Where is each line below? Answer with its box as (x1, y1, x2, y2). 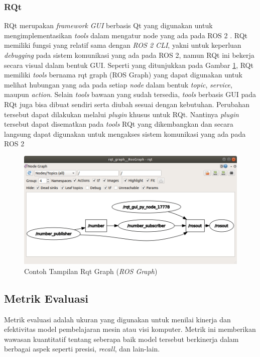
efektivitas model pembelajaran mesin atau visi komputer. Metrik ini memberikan (4, 324, 256, 334)
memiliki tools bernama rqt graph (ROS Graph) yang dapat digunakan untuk (4, 69, 242, 80)
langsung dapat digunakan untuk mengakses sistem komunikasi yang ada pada (4, 128, 246, 139)
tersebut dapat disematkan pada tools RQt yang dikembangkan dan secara (4, 119, 233, 129)
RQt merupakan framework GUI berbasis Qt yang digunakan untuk (4, 20, 213, 31)
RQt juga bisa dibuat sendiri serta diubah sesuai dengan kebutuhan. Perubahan (4, 99, 250, 109)
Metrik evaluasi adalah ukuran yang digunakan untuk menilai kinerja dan (4, 314, 231, 324)
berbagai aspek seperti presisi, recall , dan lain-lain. (4, 343, 160, 354)
